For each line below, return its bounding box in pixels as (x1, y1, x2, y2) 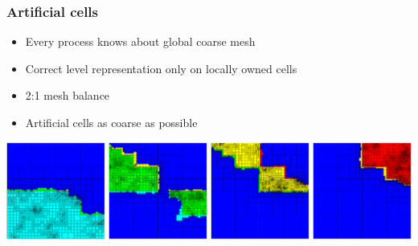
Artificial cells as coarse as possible (25, 114, 198, 130)
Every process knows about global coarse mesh (25, 33, 256, 50)
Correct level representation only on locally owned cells (25, 59, 297, 76)
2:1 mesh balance (25, 87, 110, 104)
